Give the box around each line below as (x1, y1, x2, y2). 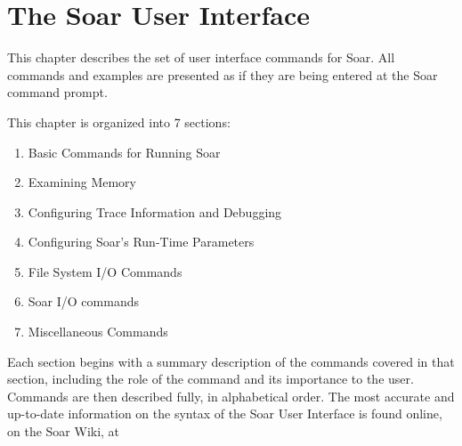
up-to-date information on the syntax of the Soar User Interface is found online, (7, 404, 442, 423)
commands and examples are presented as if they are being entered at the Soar (7, 65, 438, 84)
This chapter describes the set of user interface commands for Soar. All (7, 48, 395, 67)
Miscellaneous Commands (28, 322, 168, 341)
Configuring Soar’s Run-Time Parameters (28, 232, 255, 251)
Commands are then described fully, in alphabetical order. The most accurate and (7, 386, 455, 405)
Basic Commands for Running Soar (28, 142, 221, 161)
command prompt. (7, 83, 108, 101)
